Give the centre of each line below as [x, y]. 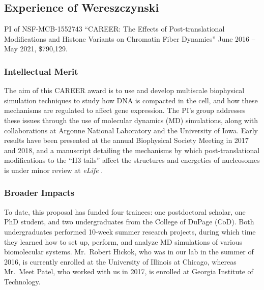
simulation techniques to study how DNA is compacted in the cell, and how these [131, 100]
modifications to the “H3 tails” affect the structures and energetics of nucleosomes [132, 160]
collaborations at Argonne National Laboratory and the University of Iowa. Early [131, 130]
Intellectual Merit [41, 71]
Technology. [22, 281]
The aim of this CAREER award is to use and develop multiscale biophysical [124, 90]
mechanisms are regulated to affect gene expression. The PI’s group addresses [125, 110]
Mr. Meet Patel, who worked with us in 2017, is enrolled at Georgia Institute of [129, 271]
